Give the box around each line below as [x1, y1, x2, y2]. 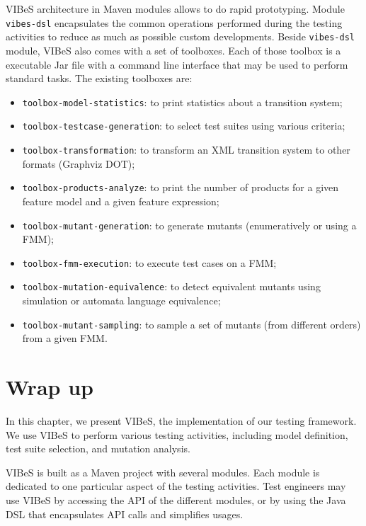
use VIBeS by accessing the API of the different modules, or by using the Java [6, 493, 346, 507]
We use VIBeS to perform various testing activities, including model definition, [6, 427, 348, 442]
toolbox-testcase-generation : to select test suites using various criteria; [22, 118, 345, 133]
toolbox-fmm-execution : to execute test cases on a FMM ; [22, 255, 277, 270]
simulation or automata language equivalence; [22, 293, 221, 308]
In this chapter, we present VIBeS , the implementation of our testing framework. [6, 413, 357, 428]
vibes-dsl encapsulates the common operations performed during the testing [6, 15, 343, 30]
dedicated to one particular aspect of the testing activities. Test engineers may [6, 479, 346, 493]
